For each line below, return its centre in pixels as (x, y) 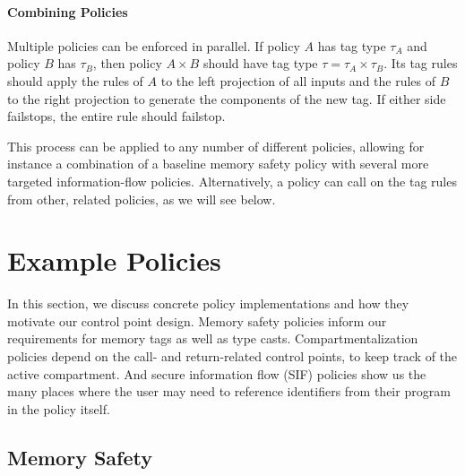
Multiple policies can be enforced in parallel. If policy (154, 45)
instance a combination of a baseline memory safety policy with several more (218, 164)
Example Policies (114, 260)
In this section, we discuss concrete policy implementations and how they (208, 303)
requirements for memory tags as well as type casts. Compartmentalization (213, 338)
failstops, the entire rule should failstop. (116, 116)
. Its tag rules (421, 63)
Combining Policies (68, 11)
